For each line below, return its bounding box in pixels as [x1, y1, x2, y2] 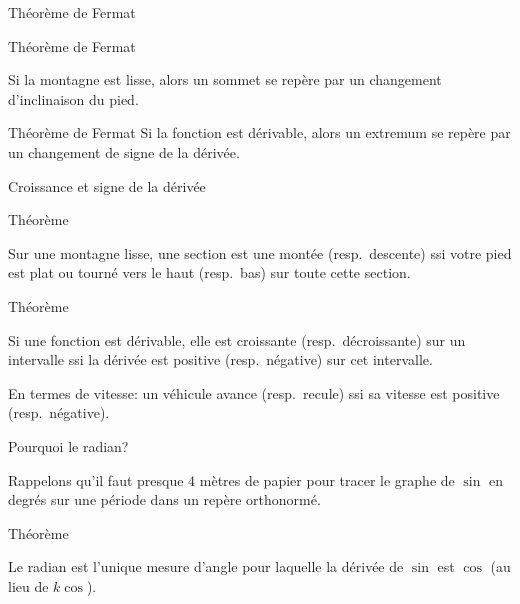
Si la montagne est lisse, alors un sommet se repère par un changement [8, 69, 442, 90]
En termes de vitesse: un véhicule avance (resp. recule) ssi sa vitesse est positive [8, 382, 500, 403]
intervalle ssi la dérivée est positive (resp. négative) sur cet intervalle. [8, 349, 433, 370]
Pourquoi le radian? [8, 435, 129, 456]
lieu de [8, 575, 49, 596]
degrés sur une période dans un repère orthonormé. [8, 489, 321, 510]
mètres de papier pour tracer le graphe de [199, 469, 455, 490]
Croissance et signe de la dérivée [8, 175, 206, 196]
